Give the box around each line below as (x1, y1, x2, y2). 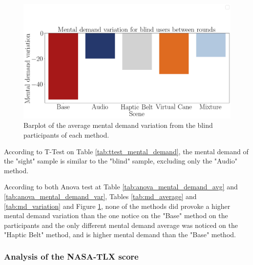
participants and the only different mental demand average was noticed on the (4, 220, 238, 230)
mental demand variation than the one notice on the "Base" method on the (4, 210, 228, 221)
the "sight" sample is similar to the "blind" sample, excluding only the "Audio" (4, 156, 237, 166)
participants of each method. (23, 129, 109, 140)
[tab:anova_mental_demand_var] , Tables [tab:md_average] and (4, 191, 197, 201)
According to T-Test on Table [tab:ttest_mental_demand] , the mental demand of (4, 146, 249, 156)
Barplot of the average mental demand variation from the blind (23, 120, 213, 130)
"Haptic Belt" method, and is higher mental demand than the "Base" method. (4, 229, 236, 240)
